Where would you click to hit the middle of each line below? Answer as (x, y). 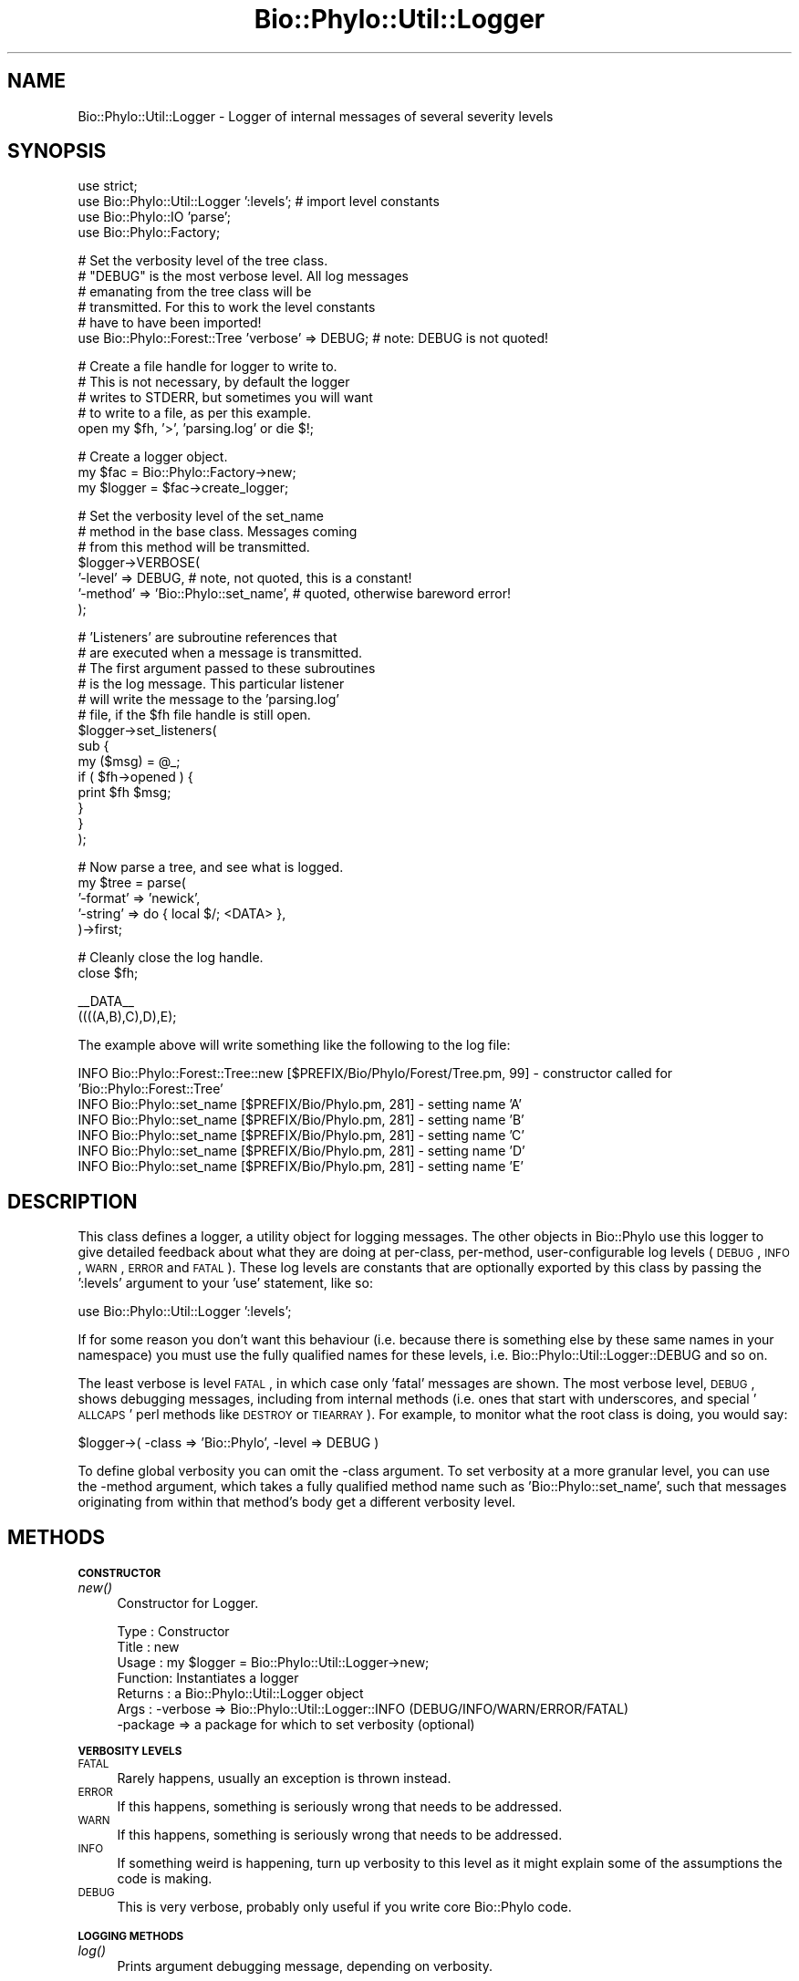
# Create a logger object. (153, 457)
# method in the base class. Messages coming (218, 532)
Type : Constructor (173, 1632)
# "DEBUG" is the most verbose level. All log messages (243, 276)
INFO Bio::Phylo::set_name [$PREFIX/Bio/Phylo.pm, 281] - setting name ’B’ (301, 1120)
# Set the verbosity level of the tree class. (203, 261)
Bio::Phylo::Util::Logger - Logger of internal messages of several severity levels (316, 116)
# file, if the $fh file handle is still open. (194, 715)
